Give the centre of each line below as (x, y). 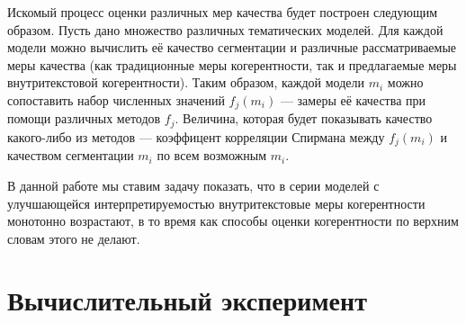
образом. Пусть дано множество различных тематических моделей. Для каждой (225, 29)
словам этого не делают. (74, 238)
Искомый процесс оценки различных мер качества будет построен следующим (223, 12)
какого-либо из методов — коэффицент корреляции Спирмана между (196, 136)
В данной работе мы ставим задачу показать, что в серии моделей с (193, 185)
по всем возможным (212, 155)
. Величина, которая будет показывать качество (304, 118)
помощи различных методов (84, 118)
